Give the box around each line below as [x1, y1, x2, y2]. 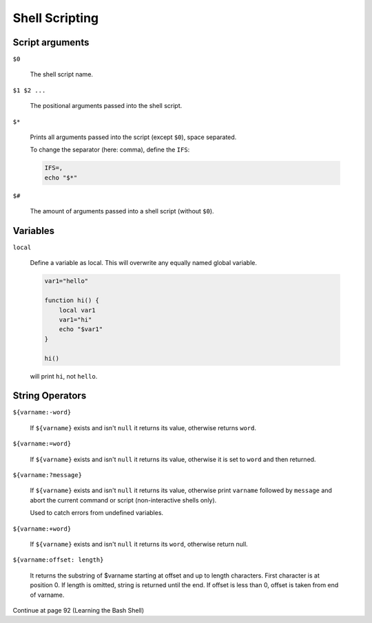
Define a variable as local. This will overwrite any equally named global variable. [30, 259, 258, 267]
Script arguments [12, 36, 90, 48]
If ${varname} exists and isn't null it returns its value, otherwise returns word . [30, 423, 256, 432]
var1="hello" [44, 277, 89, 285]
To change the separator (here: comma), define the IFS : [30, 145, 190, 154]
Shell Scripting [12, 10, 99, 25]
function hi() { [44, 297, 100, 304]
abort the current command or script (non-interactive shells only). [30, 496, 217, 504]
